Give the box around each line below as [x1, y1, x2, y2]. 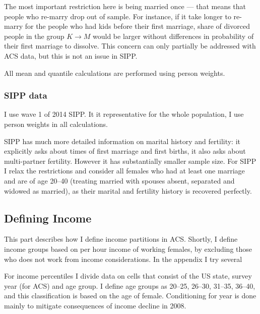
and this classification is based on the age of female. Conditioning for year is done [4, 290, 256, 301]
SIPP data [4, 89, 47, 102]
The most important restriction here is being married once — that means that [4, 1, 246, 11]
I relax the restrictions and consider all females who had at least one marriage [4, 165, 245, 176]
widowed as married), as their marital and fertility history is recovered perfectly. [4, 185, 252, 196]
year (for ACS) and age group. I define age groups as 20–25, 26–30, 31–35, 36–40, [4, 280, 255, 291]
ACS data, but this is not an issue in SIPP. [4, 50, 138, 61]
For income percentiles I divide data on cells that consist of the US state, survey [4, 271, 252, 281]
